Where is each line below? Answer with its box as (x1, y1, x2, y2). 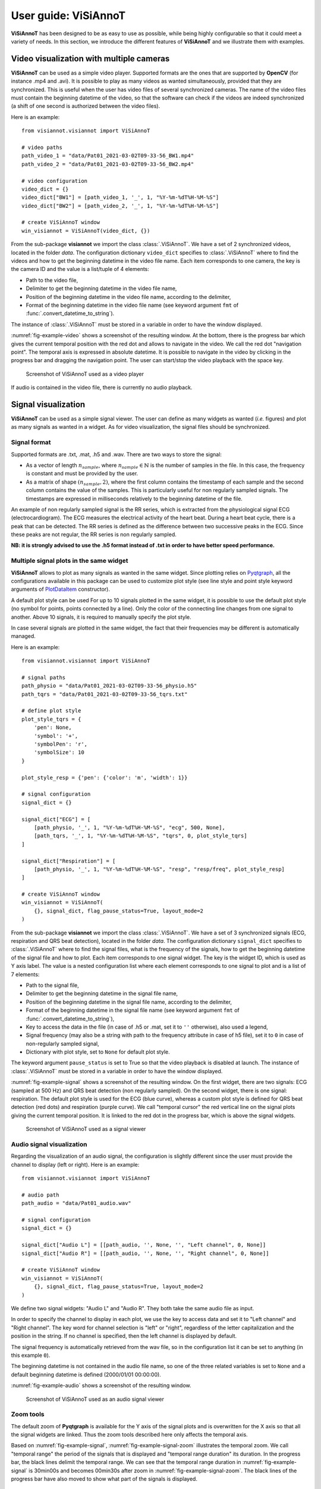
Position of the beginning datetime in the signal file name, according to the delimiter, (26, 998, 232, 1005)
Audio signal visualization (11, 1140, 87, 1148)
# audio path (21, 1191, 59, 1198)
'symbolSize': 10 (33, 749, 84, 756)
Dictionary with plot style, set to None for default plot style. (26, 1048, 170, 1055)
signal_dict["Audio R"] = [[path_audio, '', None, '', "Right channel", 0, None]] (21, 1250, 269, 1257)
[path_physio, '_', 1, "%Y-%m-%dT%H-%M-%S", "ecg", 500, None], (33, 824, 225, 831)
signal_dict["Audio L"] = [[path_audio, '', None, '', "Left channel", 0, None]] (21, 1242, 266, 1248)
